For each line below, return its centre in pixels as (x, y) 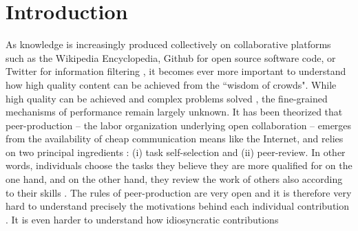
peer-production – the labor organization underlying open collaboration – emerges (179, 125)
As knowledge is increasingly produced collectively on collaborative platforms (168, 44)
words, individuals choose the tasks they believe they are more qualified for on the (179, 165)
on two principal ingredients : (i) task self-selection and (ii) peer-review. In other (176, 152)
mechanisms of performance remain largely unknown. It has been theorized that (174, 112)
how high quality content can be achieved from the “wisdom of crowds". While (171, 84)
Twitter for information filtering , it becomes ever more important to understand (176, 71)
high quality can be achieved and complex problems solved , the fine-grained (167, 98)
